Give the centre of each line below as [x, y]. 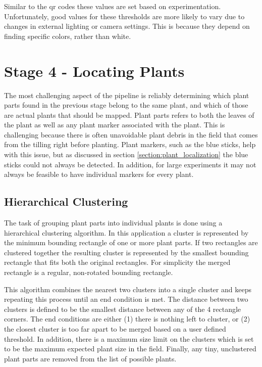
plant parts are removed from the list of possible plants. [90, 358]
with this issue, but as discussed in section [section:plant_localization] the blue [126, 154]
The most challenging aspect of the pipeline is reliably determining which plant [127, 95]
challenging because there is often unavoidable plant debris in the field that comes [131, 134]
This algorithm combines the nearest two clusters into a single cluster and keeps [128, 289]
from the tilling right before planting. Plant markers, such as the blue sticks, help [130, 144]
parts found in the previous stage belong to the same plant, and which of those [126, 105]
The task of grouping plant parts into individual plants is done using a [113, 223]
